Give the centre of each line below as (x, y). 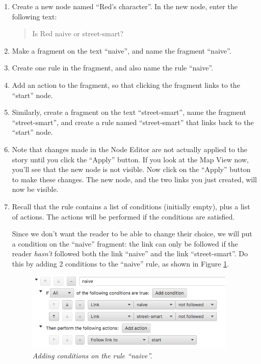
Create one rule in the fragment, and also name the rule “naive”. (112, 68)
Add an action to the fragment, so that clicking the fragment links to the (126, 84)
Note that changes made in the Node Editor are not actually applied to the (129, 149)
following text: (34, 16)
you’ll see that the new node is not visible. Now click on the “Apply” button (131, 169)
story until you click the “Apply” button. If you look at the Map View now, (130, 159)
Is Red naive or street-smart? (78, 33)
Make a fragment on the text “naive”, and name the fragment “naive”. (122, 50)
